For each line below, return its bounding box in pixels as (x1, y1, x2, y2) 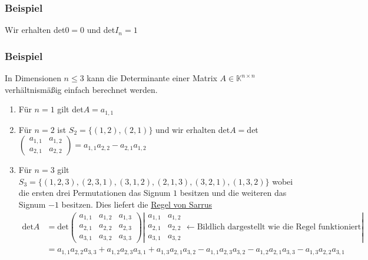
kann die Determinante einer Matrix (87, 72, 217, 84)
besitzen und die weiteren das (180, 186, 287, 199)
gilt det (57, 103, 84, 115)
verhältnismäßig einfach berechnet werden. (5, 83, 158, 95)
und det (87, 24, 115, 36)
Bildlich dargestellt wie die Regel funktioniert (197, 223, 362, 232)
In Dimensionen (5, 72, 61, 84)
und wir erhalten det (155, 123, 230, 135)
